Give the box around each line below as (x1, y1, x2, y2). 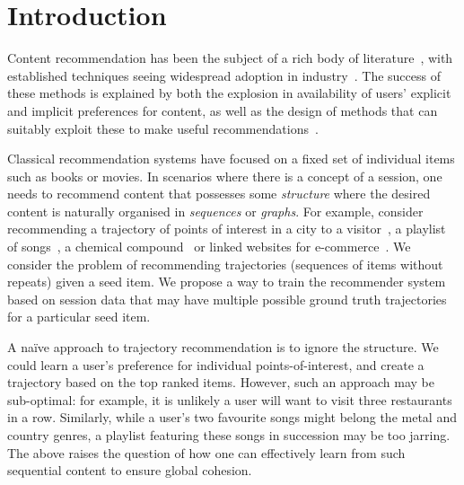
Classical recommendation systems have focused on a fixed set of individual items (7, 149, 455, 168)
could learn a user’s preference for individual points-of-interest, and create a (7, 355, 425, 374)
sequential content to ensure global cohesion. (7, 461, 252, 480)
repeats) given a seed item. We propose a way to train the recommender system (7, 272, 446, 291)
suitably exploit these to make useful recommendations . (7, 119, 319, 137)
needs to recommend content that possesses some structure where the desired (7, 184, 431, 203)
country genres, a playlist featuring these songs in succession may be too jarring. (7, 426, 451, 444)
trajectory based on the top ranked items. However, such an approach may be (7, 373, 435, 392)
